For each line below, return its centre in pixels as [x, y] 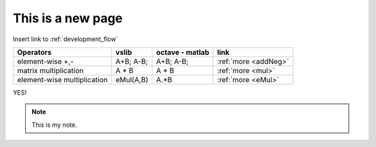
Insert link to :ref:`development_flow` [65, 39]
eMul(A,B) [132, 79]
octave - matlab [183, 52]
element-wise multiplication [62, 79]
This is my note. [54, 125]
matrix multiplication [50, 70]
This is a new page [68, 18]
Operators [34, 52]
